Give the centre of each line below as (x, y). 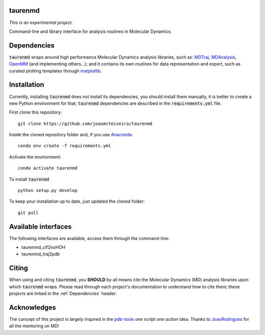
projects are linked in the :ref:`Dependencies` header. (63, 293)
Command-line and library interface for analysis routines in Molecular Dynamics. (90, 31)
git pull (28, 213)
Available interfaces (40, 227)
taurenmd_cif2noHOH (43, 247)
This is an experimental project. (41, 23)
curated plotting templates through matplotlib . (55, 71)
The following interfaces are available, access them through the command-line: (89, 238)
